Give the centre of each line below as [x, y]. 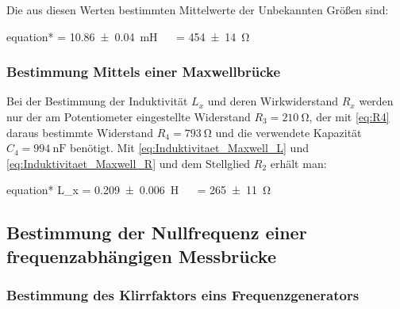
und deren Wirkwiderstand [273, 101]
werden [376, 101]
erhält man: [298, 163]
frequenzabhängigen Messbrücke [141, 256]
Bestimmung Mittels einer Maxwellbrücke [144, 72]
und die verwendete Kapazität [288, 132]
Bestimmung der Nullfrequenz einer [157, 233]
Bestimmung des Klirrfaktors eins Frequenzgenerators [183, 295]
